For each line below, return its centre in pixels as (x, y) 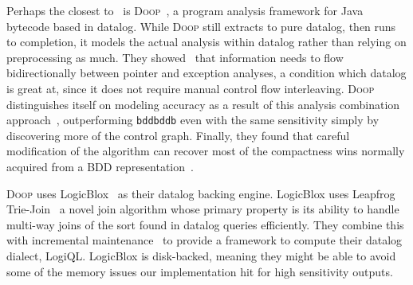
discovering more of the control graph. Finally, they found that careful (178, 135)
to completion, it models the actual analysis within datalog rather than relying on (206, 42)
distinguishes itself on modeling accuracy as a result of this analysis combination (203, 104)
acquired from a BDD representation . (100, 166)
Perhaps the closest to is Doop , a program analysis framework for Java (185, 10)
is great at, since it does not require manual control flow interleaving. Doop (191, 88)
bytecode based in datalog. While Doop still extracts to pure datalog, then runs (201, 26)
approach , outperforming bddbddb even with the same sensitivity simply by (193, 120)
